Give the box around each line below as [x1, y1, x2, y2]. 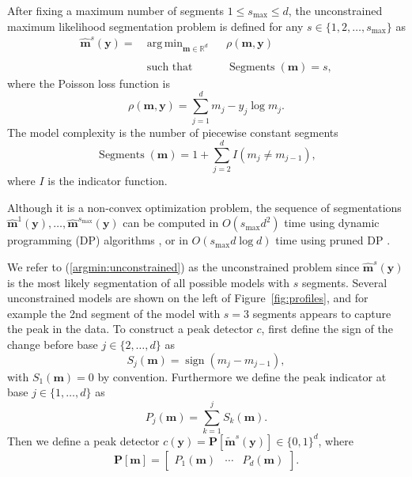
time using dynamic [284, 214, 380, 231]
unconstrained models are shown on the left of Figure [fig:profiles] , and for [7, 290, 369, 306]
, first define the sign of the [261, 320, 393, 337]
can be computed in [123, 214, 219, 231]
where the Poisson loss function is [7, 74, 170, 91]
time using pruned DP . [275, 232, 391, 248]
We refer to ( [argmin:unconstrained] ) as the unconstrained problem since [7, 259, 360, 275]
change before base [7, 335, 98, 352]
